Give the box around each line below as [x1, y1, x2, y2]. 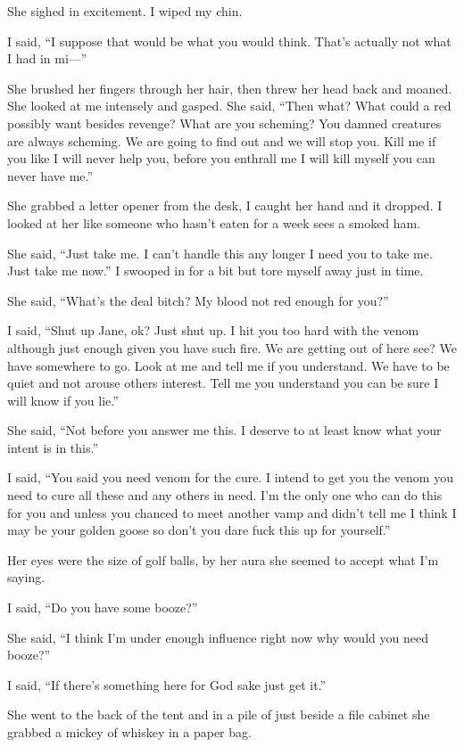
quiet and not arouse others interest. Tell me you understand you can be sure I [7, 373, 439, 392]
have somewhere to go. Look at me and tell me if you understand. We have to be [7, 356, 450, 374]
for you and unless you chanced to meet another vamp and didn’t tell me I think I [7, 503, 457, 521]
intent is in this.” [7, 438, 99, 456]
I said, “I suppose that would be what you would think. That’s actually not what [7, 31, 452, 50]
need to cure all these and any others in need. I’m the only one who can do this [7, 486, 443, 505]
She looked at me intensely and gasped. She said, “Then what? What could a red [7, 96, 452, 115]
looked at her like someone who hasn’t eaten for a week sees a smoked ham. [7, 213, 421, 232]
